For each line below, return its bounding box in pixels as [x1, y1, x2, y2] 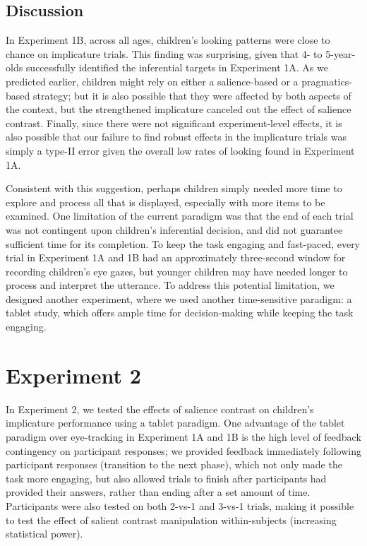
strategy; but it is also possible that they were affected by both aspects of [32, 88, 351, 102]
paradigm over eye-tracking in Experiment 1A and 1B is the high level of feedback [6, 429, 361, 444]
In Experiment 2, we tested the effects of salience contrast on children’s [6, 401, 314, 416]
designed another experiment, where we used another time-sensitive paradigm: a [6, 291, 352, 306]
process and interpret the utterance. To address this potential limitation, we [6, 278, 335, 292]
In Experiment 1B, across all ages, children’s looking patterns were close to [6, 32, 330, 47]
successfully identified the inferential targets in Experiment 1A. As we [25, 60, 328, 75]
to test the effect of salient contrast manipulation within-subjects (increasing [6, 512, 337, 527]
